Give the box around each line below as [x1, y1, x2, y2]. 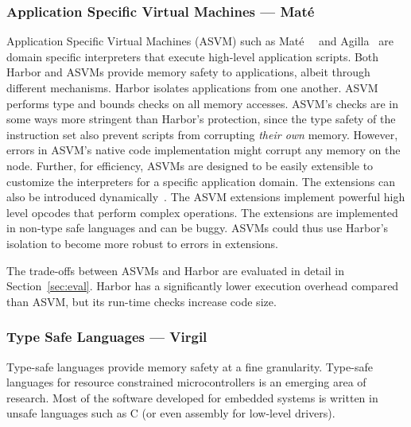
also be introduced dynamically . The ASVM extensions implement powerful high [6, 188, 405, 205]
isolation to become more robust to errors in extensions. [6, 235, 279, 251]
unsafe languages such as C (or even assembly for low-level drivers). [6, 405, 335, 421]
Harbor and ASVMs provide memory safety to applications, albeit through [6, 64, 370, 80]
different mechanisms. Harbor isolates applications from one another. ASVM [6, 80, 378, 95]
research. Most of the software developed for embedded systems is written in [6, 389, 378, 406]
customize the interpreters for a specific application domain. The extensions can [6, 173, 395, 189]
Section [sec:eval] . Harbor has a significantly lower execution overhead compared [6, 278, 399, 294]
